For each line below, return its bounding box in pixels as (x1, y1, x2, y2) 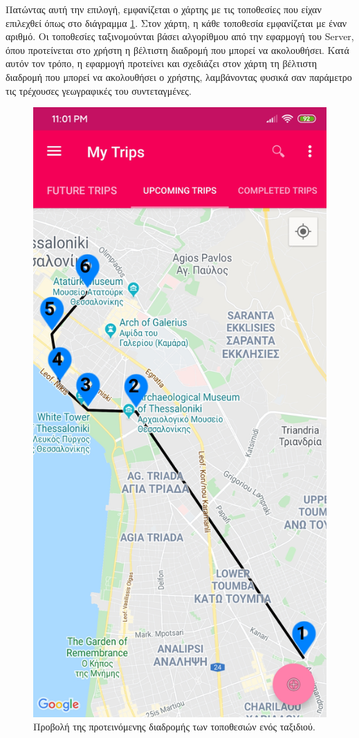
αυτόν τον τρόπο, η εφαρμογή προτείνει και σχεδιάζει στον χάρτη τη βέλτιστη (6, 56, 317, 71)
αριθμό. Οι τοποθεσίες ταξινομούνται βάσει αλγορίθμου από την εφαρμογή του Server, (6, 29, 354, 44)
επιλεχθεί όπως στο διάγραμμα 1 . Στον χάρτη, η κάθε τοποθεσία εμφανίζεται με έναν (6, 15, 347, 30)
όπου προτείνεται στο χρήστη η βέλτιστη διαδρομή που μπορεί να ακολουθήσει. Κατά (6, 42, 349, 57)
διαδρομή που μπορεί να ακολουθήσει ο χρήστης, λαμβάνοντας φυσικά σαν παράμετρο (6, 69, 352, 84)
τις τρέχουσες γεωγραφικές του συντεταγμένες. (6, 83, 192, 98)
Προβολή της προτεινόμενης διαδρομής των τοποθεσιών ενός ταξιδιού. (33, 719, 315, 734)
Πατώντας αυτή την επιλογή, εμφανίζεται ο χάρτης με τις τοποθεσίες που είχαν (6, 2, 322, 16)
